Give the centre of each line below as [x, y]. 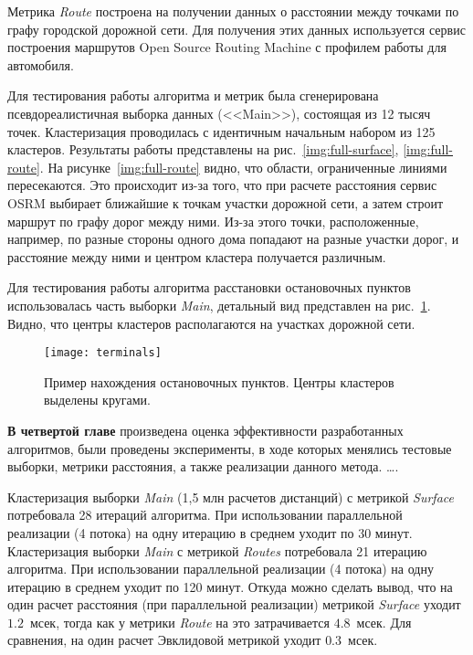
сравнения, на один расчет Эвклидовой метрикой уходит [164, 640]
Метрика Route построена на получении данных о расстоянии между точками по [233, 11]
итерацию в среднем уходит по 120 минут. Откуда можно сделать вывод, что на [230, 586]
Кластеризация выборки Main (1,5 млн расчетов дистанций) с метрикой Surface [231, 497]
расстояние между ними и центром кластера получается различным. [197, 256]
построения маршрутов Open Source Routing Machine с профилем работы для [227, 47]
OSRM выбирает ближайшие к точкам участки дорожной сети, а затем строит [226, 202]
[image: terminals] [103, 353]
